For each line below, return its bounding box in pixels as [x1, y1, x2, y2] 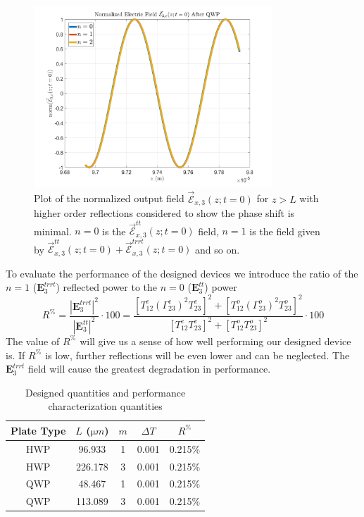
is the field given [249, 223, 320, 238]
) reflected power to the [56, 280, 158, 294]
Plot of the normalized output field [34, 191, 184, 206]
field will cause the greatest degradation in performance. [27, 361, 271, 376]
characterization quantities [48, 399, 163, 413]
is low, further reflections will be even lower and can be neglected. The [45, 347, 350, 362]
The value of [6, 333, 60, 348]
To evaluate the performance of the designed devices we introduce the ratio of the [6, 266, 358, 280]
